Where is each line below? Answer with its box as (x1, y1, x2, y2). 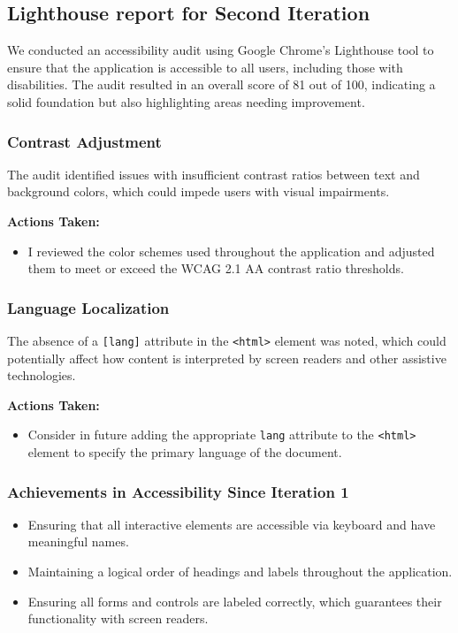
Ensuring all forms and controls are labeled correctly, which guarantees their (27, 591, 442, 610)
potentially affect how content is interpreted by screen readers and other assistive (7, 348, 447, 367)
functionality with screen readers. (27, 609, 209, 628)
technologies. (7, 366, 76, 385)
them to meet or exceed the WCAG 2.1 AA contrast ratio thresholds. (27, 259, 404, 278)
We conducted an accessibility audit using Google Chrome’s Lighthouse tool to (7, 41, 434, 59)
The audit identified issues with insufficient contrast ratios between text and (7, 164, 420, 183)
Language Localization (7, 296, 170, 318)
